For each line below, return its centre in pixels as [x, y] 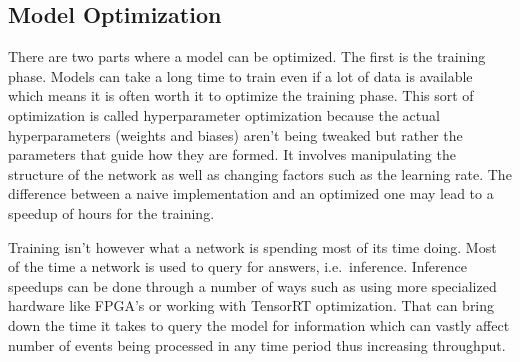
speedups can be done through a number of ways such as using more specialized [252, 285]
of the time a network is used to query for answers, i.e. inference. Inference [238, 266]
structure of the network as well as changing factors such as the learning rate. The [260, 173]
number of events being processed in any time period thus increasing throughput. [257, 344]
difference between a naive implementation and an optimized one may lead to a [251, 193]
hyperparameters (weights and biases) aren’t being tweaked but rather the [235, 134]
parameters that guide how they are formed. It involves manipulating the [232, 154]
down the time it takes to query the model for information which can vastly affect [259, 324]
